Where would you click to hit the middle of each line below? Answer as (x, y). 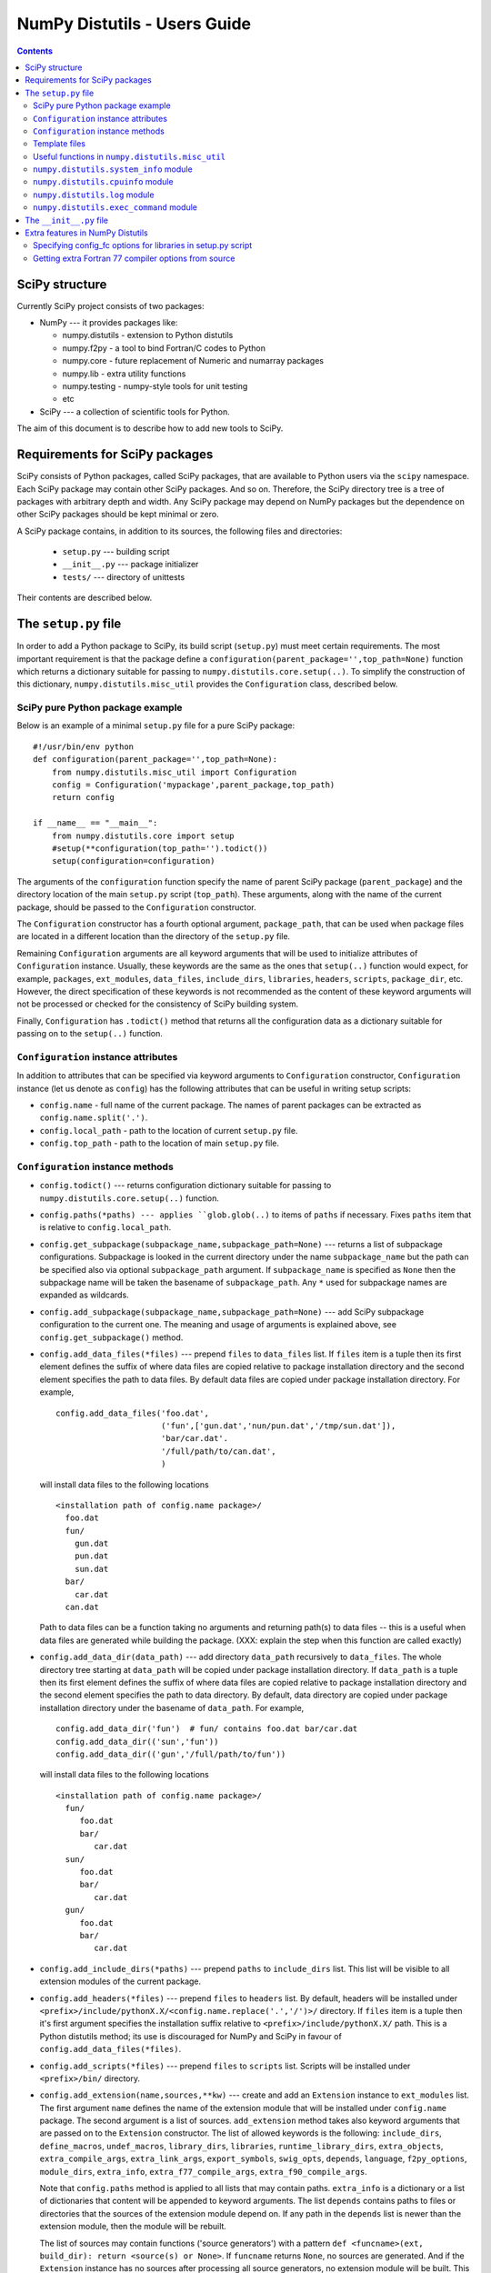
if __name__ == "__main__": (95, 823)
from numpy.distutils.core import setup (143, 836)
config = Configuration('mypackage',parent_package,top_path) (193, 785)
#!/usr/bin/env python (84, 746)
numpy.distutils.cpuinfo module (103, 182)
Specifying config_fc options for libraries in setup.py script (143, 245)
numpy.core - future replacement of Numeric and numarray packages (193, 361)
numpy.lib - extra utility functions (124, 374)
